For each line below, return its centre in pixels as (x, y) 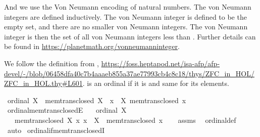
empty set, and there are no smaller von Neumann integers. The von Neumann (126, 27)
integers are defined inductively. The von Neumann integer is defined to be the (125, 16)
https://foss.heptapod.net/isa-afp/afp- (161, 63)
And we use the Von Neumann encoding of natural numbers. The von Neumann (128, 7)
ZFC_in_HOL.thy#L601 (43, 83)
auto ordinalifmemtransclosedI (56, 130)
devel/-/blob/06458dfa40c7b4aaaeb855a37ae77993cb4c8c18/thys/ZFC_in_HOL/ (129, 73)
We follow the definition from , (51, 63)
